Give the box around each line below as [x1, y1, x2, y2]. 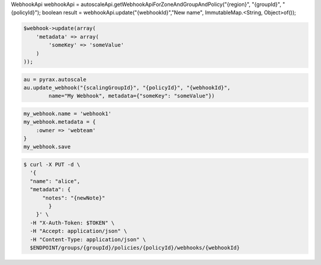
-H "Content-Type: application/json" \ [30, 236, 146, 243]
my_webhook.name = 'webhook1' [23, 110, 112, 117]
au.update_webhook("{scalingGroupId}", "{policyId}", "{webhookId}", [23, 84, 231, 91]
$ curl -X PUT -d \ [23, 161, 80, 168]
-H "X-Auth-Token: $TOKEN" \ [30, 219, 115, 226]
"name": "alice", [30, 178, 80, 184]
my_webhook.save [23, 143, 71, 150]
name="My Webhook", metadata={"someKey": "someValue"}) [48, 93, 215, 99]
